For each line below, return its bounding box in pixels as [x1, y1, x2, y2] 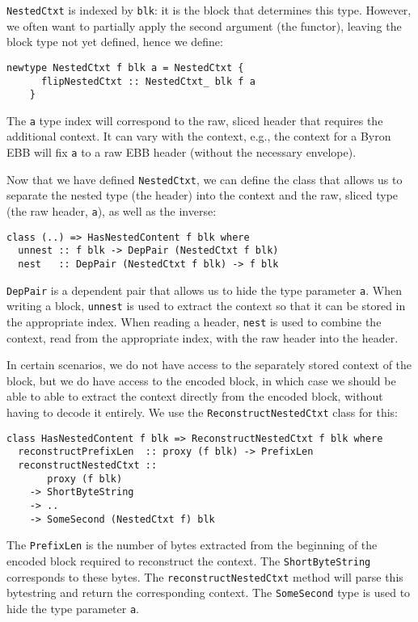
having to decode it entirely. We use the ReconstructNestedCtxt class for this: [6, 403, 399, 420]
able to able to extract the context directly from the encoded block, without [6, 388, 383, 405]
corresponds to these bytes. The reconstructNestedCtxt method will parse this [6, 568, 403, 585]
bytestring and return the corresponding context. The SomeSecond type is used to [6, 584, 411, 601]
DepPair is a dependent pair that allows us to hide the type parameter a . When [6, 281, 402, 298]
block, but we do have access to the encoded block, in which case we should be [6, 372, 396, 389]
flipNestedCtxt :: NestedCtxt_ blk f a [40, 75, 255, 87]
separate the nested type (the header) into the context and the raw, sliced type [6, 187, 399, 204]
